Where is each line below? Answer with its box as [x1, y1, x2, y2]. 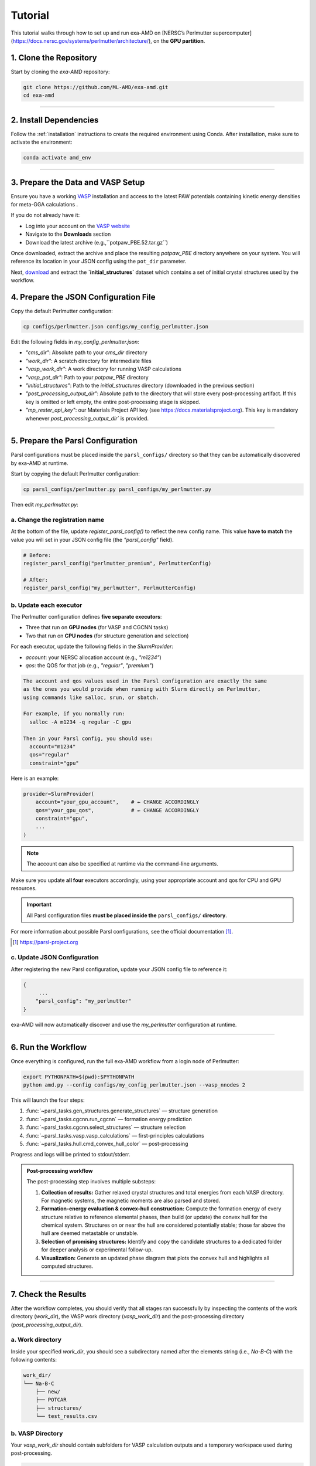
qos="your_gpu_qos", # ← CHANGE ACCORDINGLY [35, 807, 200, 813]
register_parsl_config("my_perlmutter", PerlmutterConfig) [23, 585, 196, 592]
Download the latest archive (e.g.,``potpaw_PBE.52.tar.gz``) [25, 239, 169, 246]
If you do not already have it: [11, 212, 80, 219]
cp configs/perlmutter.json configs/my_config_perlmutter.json [23, 323, 209, 330]
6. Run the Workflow [11, 1042, 87, 1052]
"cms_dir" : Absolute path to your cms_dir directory [25, 349, 147, 356]
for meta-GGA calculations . [11, 201, 78, 208]
